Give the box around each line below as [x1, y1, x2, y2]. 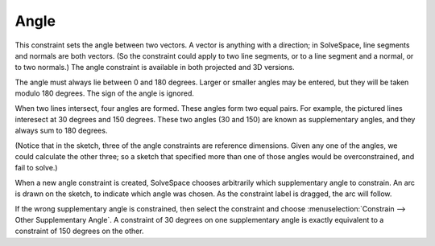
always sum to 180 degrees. [14, 125, 108, 136]
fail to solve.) [14, 163, 58, 173]
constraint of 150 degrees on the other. [14, 226, 144, 236]
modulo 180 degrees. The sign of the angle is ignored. [14, 88, 195, 98]
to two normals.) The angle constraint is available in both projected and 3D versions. [14, 63, 295, 72]
